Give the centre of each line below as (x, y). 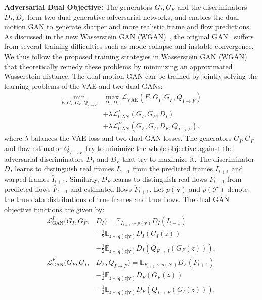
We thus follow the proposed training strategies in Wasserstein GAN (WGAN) (126, 56)
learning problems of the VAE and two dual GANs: (83, 86)
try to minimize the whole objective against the (159, 148)
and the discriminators (212, 7)
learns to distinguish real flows (160, 179)
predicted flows (27, 189)
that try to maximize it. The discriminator (188, 158)
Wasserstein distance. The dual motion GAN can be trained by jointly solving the (131, 76)
